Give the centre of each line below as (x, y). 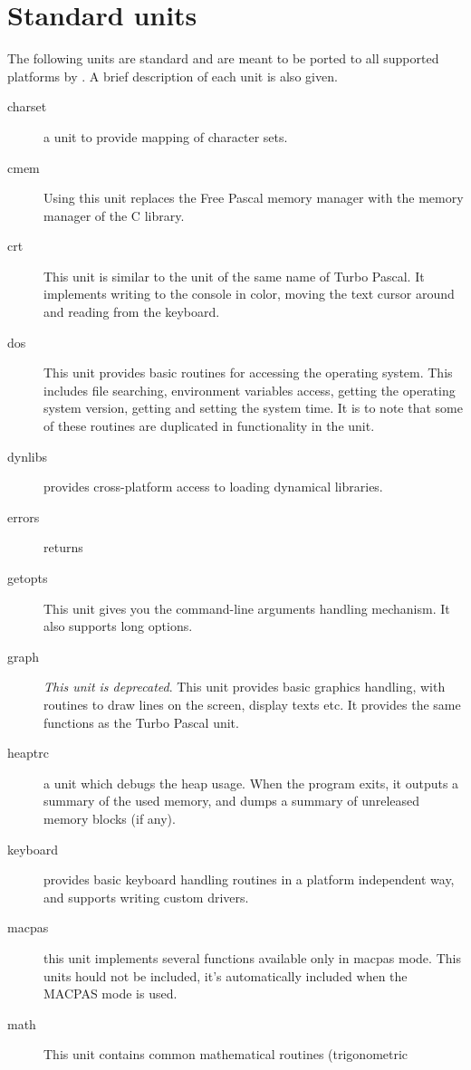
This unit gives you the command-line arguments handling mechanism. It (247, 608)
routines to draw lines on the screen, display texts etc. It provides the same (252, 704)
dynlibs (28, 456)
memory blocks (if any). (110, 818)
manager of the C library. (114, 215)
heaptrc (28, 753)
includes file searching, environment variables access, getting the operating (250, 390)
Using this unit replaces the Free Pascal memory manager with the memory (254, 198)
